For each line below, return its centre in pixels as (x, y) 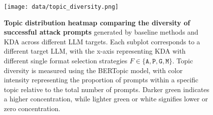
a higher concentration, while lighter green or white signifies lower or (106, 99)
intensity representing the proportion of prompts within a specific (101, 80)
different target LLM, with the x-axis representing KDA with (95, 51)
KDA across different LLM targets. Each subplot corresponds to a (102, 41)
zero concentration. (32, 108)
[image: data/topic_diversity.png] (61, 7)
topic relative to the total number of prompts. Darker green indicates (107, 89)
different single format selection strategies (66, 61)
